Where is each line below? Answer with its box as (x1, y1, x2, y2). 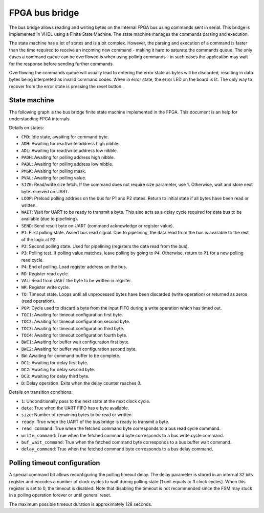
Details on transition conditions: (9, 389, 73, 395)
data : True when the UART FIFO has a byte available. (21, 405, 129, 411)
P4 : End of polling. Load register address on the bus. (21, 264, 127, 270)
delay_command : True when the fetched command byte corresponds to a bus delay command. (21, 446, 213, 452)
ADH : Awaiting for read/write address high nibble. (21, 141, 120, 147)
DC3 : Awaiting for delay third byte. (21, 373, 90, 379)
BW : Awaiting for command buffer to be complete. (21, 353, 121, 359)
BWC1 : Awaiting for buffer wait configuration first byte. (21, 339, 130, 345)
